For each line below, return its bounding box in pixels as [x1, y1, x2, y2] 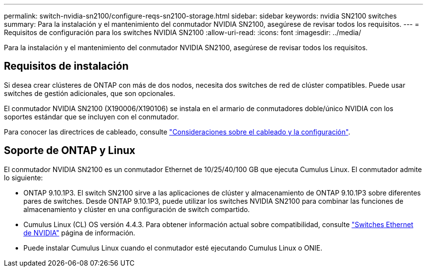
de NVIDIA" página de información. [23, 228, 136, 237]
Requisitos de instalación [4, 60, 129, 73]
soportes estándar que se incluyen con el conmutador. [4, 112, 179, 121]
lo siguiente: [4, 173, 43, 182]
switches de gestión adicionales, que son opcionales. [4, 89, 175, 97]
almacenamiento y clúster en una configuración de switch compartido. [23, 205, 250, 213]
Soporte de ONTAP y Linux [4, 144, 136, 157]
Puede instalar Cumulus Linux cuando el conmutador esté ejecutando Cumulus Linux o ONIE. [23, 243, 323, 252]
